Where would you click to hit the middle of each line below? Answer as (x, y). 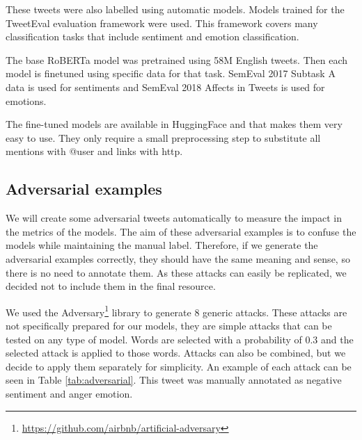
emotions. (26, 100)
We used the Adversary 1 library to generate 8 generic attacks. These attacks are (176, 311)
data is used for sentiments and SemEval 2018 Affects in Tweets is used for (165, 87)
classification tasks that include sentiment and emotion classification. (152, 36)
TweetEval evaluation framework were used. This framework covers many (162, 23)
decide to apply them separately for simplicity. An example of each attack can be (179, 366)
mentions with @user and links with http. (94, 151)
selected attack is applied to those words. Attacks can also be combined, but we (176, 353)
